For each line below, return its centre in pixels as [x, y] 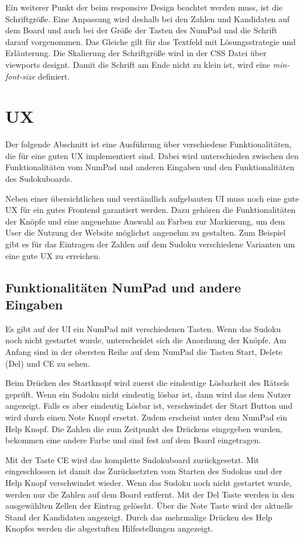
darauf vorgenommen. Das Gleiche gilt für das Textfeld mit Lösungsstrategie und [151, 41]
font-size [20, 76]
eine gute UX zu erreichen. [53, 255]
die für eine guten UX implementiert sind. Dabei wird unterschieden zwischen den [152, 155]
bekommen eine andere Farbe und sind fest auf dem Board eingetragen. [133, 440]
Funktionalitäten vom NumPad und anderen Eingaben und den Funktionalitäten [150, 167]
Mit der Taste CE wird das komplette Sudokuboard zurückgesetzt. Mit [132, 459]
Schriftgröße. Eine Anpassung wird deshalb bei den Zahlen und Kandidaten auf [148, 18]
